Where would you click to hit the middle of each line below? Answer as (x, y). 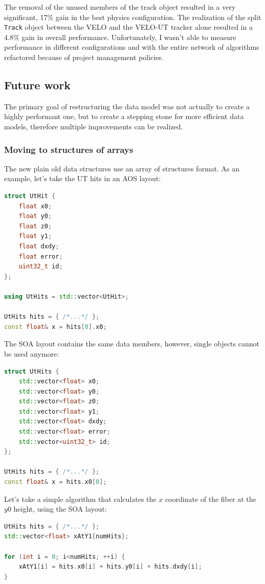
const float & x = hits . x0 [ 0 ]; (56, 482)
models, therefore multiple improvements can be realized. (94, 126)
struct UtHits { (32, 371)
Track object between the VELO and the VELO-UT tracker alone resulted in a (128, 27)
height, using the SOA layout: (60, 509)
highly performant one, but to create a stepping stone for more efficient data (124, 116)
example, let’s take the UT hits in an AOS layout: (83, 178)
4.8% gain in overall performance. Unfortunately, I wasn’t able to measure (120, 37)
